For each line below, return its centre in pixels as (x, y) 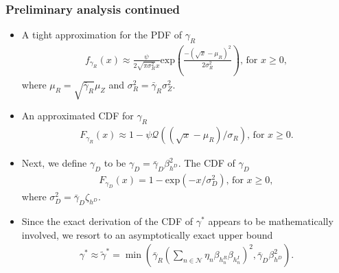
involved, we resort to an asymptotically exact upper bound (147, 234)
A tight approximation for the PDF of (102, 35)
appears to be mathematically (271, 221)
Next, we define (54, 163)
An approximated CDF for (78, 116)
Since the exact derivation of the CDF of (107, 221)
